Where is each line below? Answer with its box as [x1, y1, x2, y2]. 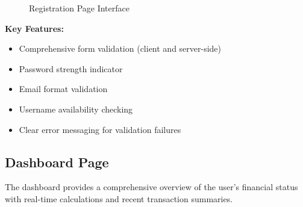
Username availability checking [19, 102, 133, 115]
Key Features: [5, 22, 64, 34]
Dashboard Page [5, 152, 109, 171]
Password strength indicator [19, 62, 123, 75]
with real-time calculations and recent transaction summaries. [5, 192, 233, 205]
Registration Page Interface [29, 2, 130, 14]
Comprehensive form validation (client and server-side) [19, 42, 222, 55]
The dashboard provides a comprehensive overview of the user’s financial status [5, 181, 298, 193]
